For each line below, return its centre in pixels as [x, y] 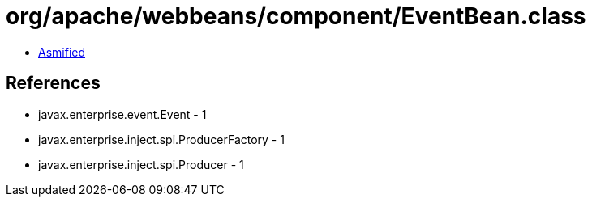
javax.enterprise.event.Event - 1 [122, 114]
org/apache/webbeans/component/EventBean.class [296, 16]
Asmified [62, 52]
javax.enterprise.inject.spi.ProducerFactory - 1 [161, 139]
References [53, 83]
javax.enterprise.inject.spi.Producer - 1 [141, 164]
